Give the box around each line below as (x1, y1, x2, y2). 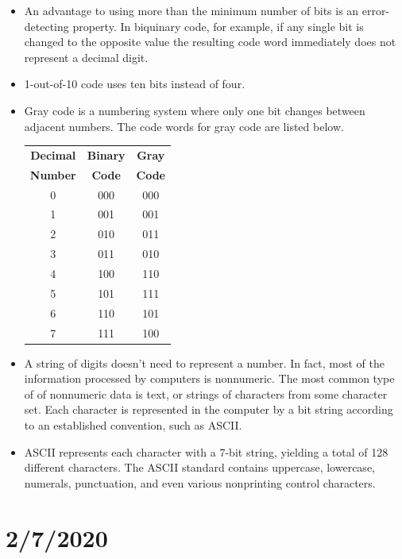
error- (361, 2, 390, 18)
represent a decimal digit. (24, 48, 149, 65)
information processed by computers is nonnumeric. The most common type (24, 370, 395, 387)
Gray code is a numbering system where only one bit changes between (24, 102, 365, 118)
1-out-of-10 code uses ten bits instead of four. (24, 75, 245, 92)
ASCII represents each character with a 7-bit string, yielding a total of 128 (24, 443, 388, 460)
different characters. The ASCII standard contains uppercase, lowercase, (24, 459, 375, 476)
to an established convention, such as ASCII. (24, 416, 242, 433)
